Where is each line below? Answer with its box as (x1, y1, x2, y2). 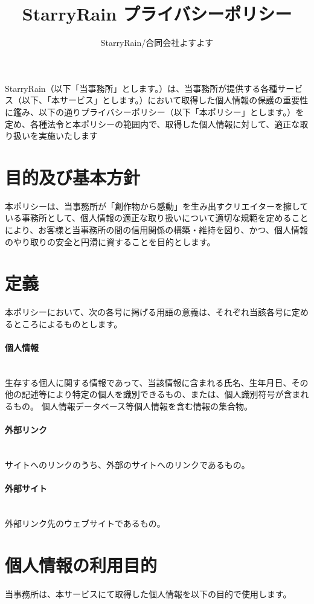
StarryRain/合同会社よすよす (100, 36, 214, 49)
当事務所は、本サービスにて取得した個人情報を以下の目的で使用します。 (5, 587, 292, 600)
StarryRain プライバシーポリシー (22, 1, 292, 26)
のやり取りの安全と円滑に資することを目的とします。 (5, 235, 216, 248)
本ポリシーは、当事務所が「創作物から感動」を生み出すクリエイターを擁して (5, 199, 309, 212)
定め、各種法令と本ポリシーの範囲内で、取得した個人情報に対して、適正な (5, 117, 300, 130)
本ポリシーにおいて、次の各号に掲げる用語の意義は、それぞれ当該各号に (5, 306, 292, 318)
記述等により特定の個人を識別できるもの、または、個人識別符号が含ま (21, 388, 301, 400)
